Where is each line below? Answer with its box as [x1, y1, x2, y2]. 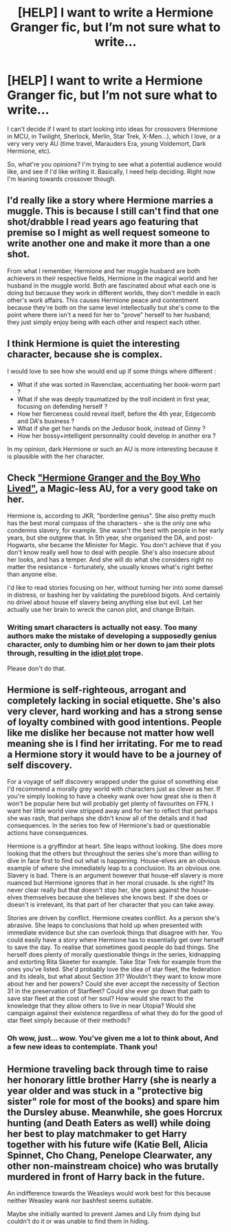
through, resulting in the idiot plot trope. [7, 648, 144, 658]
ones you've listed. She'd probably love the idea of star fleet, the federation [7, 965, 221, 973]
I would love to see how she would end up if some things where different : [7, 367, 217, 375]
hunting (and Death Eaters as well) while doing [7, 1117, 211, 1129]
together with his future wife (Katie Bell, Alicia [7, 1138, 208, 1150]
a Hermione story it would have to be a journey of [7, 749, 222, 761]
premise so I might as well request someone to [7, 227, 210, 239]
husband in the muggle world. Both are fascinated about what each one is [7, 281, 217, 290]
